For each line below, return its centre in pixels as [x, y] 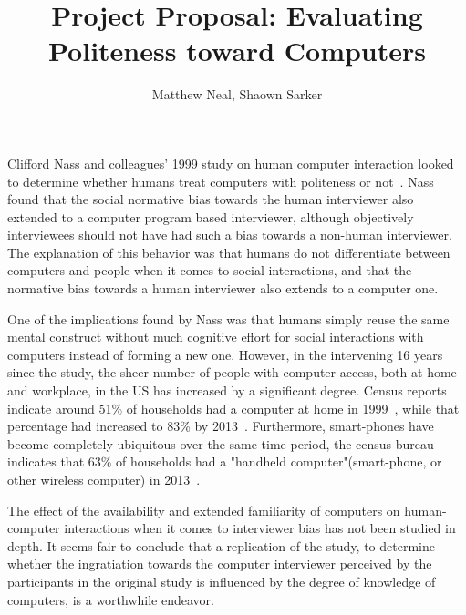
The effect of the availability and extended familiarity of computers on [204, 510]
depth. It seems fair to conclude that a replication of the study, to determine [221, 545]
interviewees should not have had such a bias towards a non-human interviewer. [230, 235]
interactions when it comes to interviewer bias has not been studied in [260, 528]
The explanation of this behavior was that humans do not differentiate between [229, 252]
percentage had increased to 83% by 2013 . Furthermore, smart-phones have [221, 426]
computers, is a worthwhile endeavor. [111, 599]
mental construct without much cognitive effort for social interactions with [216, 337]
